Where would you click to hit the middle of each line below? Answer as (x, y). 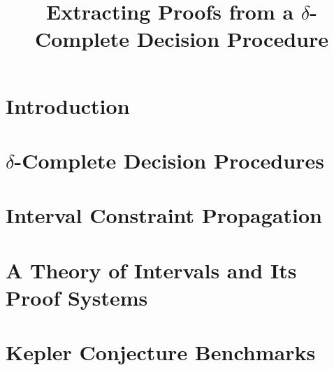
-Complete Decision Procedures (169, 160)
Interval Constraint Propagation (164, 215)
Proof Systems (77, 297)
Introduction (68, 105)
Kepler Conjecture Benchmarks (161, 352)
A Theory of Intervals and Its (151, 270)
